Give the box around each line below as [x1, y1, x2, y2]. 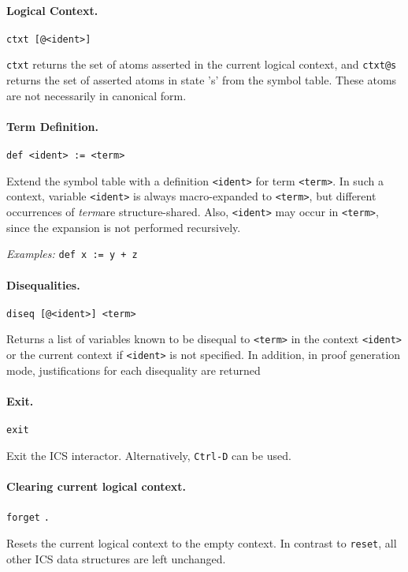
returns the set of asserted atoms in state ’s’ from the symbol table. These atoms [6, 72, 397, 88]
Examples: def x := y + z [6, 245, 138, 262]
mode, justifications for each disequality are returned [6, 361, 261, 378]
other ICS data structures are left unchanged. [6, 550, 226, 566]
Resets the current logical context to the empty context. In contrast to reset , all [6, 534, 397, 551]
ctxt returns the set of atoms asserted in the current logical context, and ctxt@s [6, 56, 397, 73]
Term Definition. [6, 118, 98, 134]
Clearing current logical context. [6, 478, 187, 495]
